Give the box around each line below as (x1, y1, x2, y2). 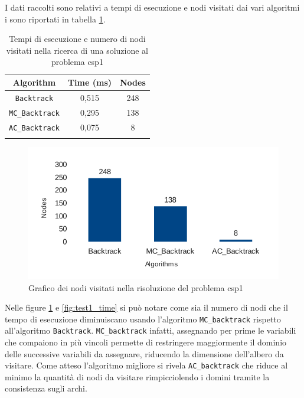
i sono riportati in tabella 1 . (5, 12, 106, 25)
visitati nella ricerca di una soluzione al (6, 44, 148, 56)
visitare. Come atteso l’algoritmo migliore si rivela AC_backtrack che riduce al (5, 359, 288, 371)
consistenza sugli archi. (5, 382, 87, 394)
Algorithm (12, 76, 56, 88)
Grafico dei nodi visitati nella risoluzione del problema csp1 (28, 281, 243, 293)
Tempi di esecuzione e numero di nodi (9, 32, 146, 45)
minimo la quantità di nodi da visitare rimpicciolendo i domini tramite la (5, 370, 270, 383)
